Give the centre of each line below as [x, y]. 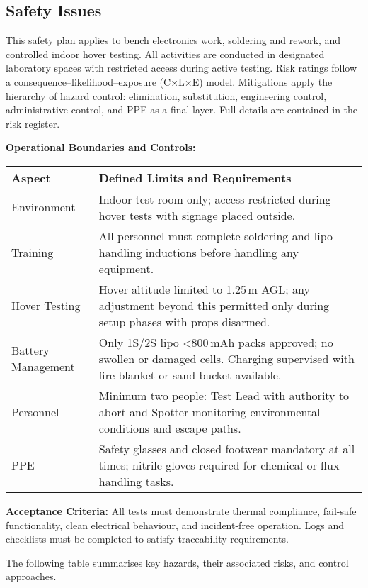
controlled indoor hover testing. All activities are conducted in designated [165, 54]
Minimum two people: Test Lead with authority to [224, 395]
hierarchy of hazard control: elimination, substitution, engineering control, [166, 95]
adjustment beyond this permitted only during [214, 305]
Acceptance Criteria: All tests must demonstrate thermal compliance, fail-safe [181, 510]
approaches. [31, 576]
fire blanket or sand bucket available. [190, 375]
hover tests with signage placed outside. [197, 215]
